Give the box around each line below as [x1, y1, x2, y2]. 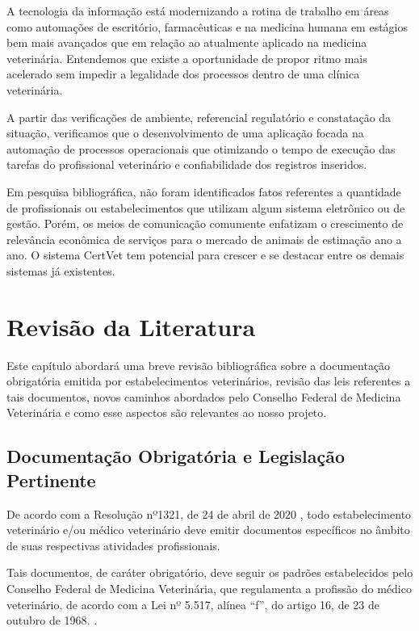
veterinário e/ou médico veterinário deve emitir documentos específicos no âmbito [6, 521, 410, 538]
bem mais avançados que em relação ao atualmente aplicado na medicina [6, 34, 367, 51]
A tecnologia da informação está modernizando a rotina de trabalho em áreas [6, 2, 389, 19]
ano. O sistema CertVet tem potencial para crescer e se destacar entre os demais [6, 246, 404, 263]
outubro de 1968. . [6, 612, 98, 629]
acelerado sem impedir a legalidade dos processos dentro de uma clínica [6, 65, 360, 82]
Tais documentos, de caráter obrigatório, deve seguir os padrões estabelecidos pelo [6, 564, 413, 581]
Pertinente [6, 467, 96, 492]
